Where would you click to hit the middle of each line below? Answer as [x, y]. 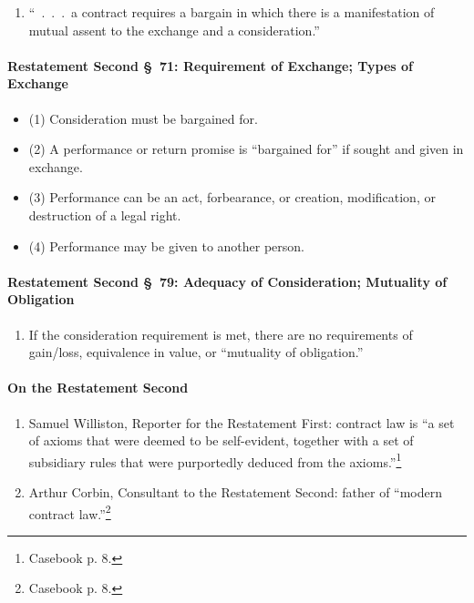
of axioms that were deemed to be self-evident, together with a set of [221, 440]
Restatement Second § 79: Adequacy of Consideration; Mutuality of [227, 281]
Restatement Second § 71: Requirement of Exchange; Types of [211, 65]
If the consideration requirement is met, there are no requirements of [221, 334]
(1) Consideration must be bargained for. [143, 118]
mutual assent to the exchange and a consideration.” [174, 30]
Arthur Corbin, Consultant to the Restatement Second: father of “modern [236, 491]
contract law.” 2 [70, 512]
